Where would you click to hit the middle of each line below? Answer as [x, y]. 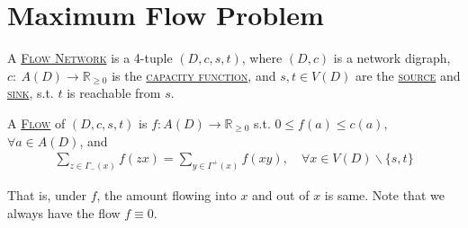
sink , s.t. [31, 93]
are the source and [408, 75]
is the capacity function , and [194, 75]
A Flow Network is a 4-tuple [90, 58]
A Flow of [36, 123]
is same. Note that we [384, 194]
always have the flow [64, 212]
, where [262, 58]
